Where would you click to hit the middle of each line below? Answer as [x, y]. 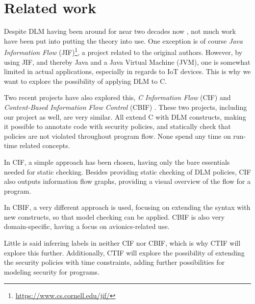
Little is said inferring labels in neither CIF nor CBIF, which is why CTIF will [122, 243]
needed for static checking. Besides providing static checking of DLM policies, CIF [127, 171]
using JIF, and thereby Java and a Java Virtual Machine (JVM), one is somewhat [127, 62]
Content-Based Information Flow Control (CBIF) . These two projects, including [126, 107]
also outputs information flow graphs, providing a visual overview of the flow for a [127, 181]
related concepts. [45, 145]
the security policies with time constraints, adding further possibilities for [114, 262]
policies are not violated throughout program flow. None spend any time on [117, 136]
